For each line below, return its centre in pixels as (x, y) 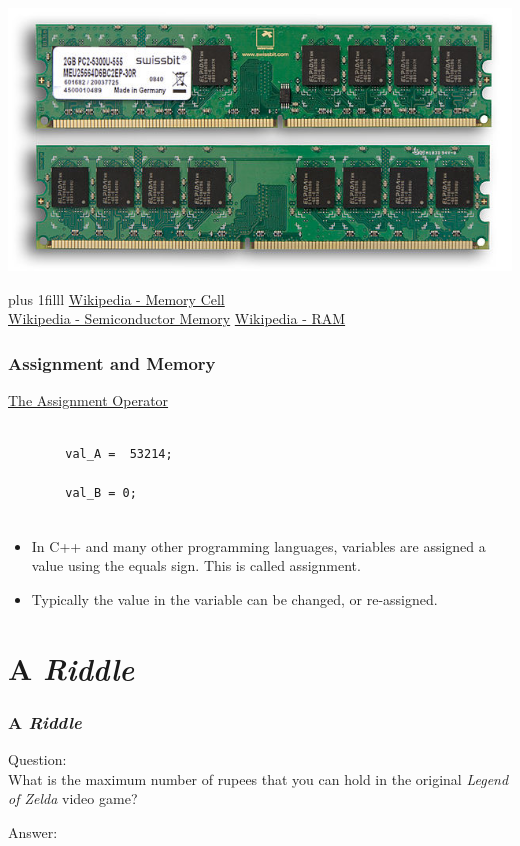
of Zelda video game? (73, 798)
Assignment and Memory (112, 362)
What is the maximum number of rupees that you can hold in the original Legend (258, 778)
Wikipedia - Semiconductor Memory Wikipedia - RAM (177, 318)
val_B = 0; (101, 493)
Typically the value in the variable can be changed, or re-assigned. (234, 598)
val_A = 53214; (119, 454)
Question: (37, 758)
